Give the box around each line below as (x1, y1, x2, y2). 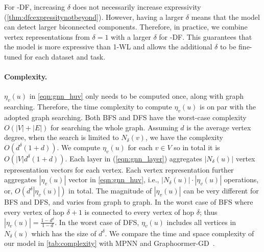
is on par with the (200, 101, 256, 112)
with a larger (111, 31, 151, 42)
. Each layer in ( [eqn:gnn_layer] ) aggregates (65, 153, 202, 163)
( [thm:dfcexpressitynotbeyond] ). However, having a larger (4, 11, 184, 22)
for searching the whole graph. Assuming (51, 122, 178, 132)
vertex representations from (4, 31, 90, 42)
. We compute (57, 142, 101, 152)
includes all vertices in (166, 216, 236, 227)
